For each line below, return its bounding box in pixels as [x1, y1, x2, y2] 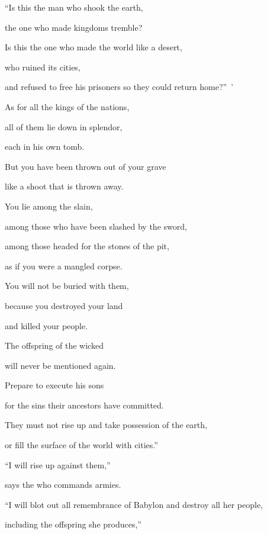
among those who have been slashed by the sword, [5, 220, 187, 232]
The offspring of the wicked [5, 339, 104, 352]
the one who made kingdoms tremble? [5, 21, 143, 33]
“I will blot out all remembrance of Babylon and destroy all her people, [5, 498, 263, 510]
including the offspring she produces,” [5, 518, 141, 530]
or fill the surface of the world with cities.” [5, 439, 158, 451]
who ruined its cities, [5, 60, 81, 73]
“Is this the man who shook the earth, [5, 1, 143, 13]
